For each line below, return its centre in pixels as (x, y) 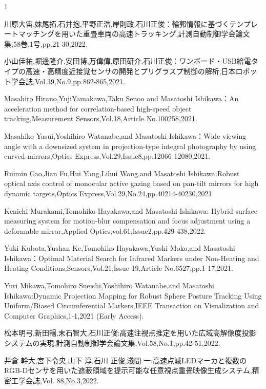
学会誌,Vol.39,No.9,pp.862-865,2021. (68, 81)
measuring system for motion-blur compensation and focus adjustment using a (127, 221)
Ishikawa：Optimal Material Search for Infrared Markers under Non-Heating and (132, 258)
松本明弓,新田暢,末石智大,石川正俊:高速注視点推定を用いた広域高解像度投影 (130, 333)
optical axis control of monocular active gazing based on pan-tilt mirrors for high (131, 183)
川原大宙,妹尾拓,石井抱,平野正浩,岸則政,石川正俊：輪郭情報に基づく (117, 23)
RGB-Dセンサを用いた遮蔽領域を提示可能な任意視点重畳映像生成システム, (128, 370)
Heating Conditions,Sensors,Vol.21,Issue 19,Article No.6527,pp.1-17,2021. (119, 268)
